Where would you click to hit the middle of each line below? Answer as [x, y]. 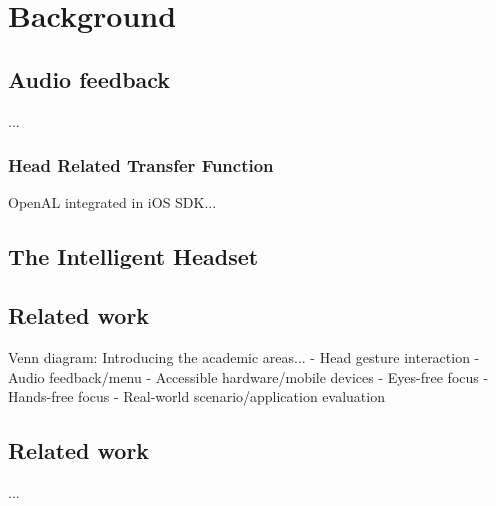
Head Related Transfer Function [141, 165]
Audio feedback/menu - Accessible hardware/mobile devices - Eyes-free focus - [248, 376]
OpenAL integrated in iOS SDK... [112, 202]
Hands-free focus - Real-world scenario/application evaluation [196, 396]
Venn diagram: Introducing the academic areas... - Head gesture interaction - [244, 356]
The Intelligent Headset [133, 256]
